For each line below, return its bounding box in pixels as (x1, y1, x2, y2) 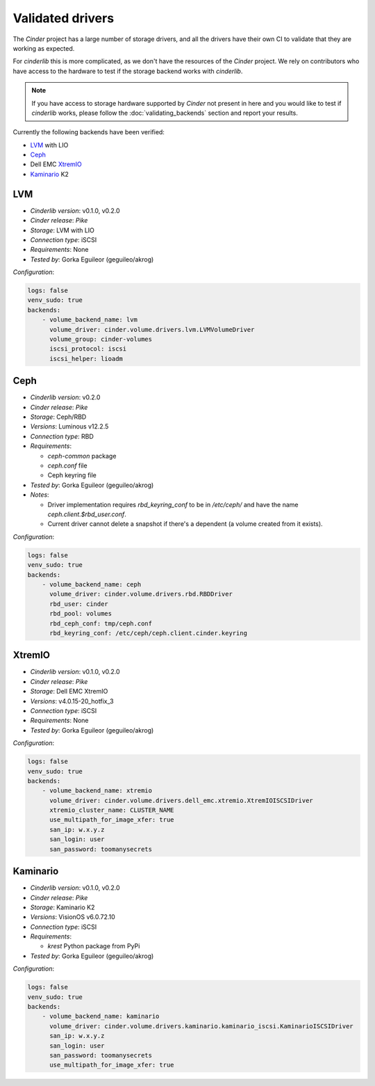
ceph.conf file (47, 461, 87, 470)
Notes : (30, 490, 49, 499)
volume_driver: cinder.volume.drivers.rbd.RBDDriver (49, 590, 233, 598)
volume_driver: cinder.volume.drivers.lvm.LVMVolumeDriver (49, 326, 255, 333)
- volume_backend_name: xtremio (42, 787, 153, 794)
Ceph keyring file (47, 471, 97, 479)
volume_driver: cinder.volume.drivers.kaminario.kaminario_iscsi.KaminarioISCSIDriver (49, 1022, 353, 1030)
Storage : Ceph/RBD (30, 413, 87, 421)
